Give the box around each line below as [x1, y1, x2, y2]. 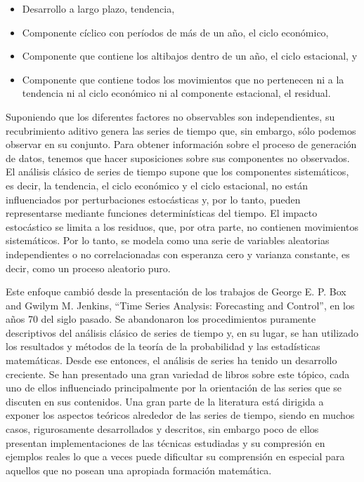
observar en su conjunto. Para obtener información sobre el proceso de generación [6, 137, 357, 152]
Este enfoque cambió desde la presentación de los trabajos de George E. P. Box [6, 284, 346, 299]
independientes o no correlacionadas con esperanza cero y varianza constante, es [6, 246, 350, 261]
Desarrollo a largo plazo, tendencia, [22, 1, 175, 15]
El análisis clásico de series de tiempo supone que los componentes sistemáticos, [6, 164, 349, 179]
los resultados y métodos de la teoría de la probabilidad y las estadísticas [6, 339, 320, 354]
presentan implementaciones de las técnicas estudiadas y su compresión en [6, 435, 325, 450]
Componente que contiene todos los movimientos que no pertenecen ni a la [22, 72, 344, 86]
